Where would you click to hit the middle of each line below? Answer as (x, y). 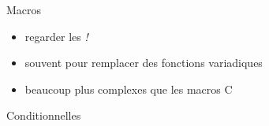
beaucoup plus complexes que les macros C (129, 89)
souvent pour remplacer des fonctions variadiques (144, 63)
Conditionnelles (44, 115)
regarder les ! (56, 36)
